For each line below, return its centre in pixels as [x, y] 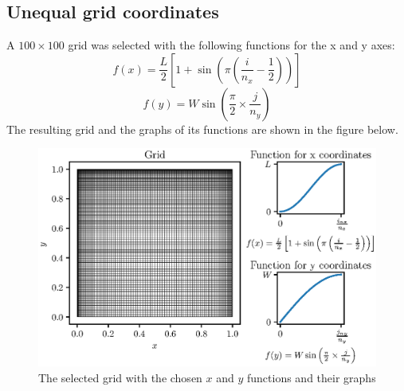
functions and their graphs [312, 377]
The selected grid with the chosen [120, 377]
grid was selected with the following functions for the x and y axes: [231, 45]
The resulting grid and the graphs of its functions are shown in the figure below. [202, 129]
